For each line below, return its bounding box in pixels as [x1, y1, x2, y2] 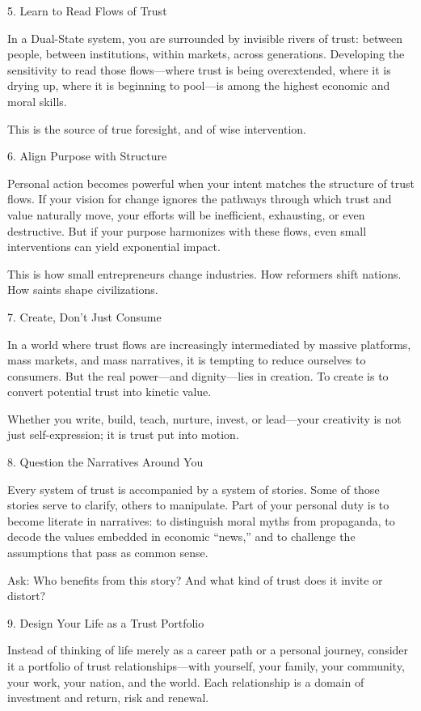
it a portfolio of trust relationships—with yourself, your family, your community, [7, 658, 405, 674]
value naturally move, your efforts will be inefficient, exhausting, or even [7, 206, 365, 223]
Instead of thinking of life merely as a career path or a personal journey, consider [7, 641, 409, 658]
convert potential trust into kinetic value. [7, 383, 212, 400]
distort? [7, 587, 46, 604]
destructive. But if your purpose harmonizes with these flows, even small [7, 222, 367, 239]
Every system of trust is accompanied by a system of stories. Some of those [7, 480, 380, 497]
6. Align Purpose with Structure [7, 147, 167, 164]
